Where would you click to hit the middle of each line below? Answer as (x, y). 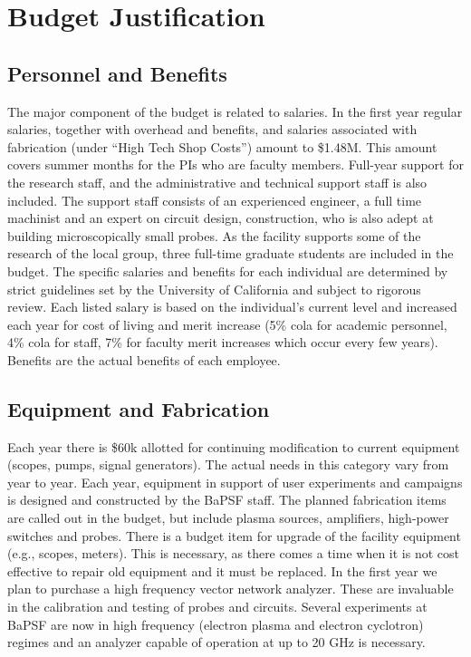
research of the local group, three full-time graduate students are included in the (231, 253)
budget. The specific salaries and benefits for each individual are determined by (228, 271)
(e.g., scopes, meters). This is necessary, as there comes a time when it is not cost (233, 553)
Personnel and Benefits (117, 73)
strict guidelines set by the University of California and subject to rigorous (214, 289)
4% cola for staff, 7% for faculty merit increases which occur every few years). (223, 342)
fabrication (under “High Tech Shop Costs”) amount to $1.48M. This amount (222, 146)
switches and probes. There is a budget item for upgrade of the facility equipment (234, 535)
